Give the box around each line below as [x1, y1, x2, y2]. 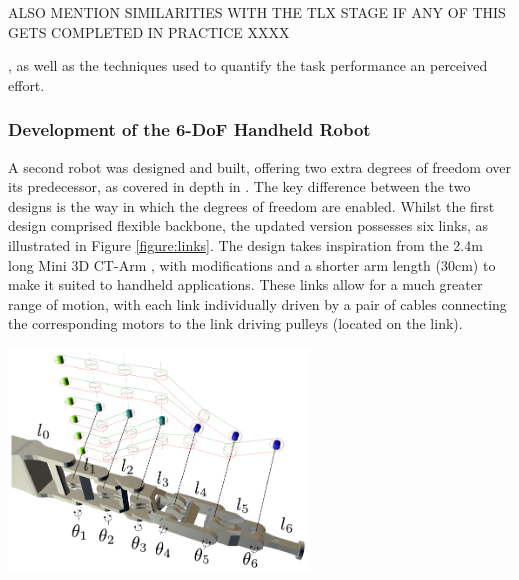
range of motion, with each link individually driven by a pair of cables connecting [8, 293, 507, 314]
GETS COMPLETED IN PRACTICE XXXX [8, 21, 290, 42]
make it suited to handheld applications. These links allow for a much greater [8, 274, 483, 295]
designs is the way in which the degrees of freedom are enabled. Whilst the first [8, 195, 495, 216]
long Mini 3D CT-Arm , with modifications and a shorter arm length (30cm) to [8, 254, 496, 275]
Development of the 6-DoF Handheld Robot [8, 117, 371, 142]
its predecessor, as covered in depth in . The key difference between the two [8, 176, 471, 197]
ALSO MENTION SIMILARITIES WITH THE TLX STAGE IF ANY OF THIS [8, 2, 506, 22]
